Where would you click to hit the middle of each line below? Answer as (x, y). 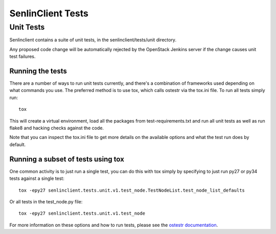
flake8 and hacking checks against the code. (57, 128)
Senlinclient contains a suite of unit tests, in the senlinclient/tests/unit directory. (93, 40)
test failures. (22, 57)
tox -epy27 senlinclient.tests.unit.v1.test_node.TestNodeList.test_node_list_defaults (132, 190)
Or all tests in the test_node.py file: (46, 201)
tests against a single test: (37, 178)
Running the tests (38, 71)
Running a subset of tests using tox (67, 159)
